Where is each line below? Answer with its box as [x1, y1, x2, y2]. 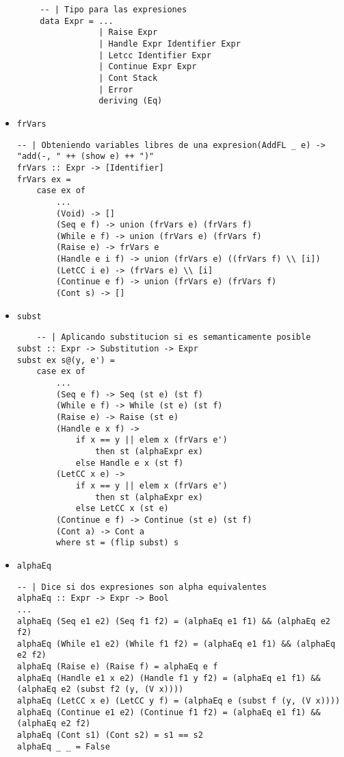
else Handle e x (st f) [75, 458, 184, 468]
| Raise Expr [98, 27, 158, 38]
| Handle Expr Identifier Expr [98, 38, 241, 49]
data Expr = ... [40, 16, 114, 26]
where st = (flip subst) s [56, 538, 179, 548]
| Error [98, 84, 133, 95]
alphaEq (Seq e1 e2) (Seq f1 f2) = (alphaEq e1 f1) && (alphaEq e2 [16, 616, 330, 626]
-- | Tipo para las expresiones [40, 5, 187, 14]
